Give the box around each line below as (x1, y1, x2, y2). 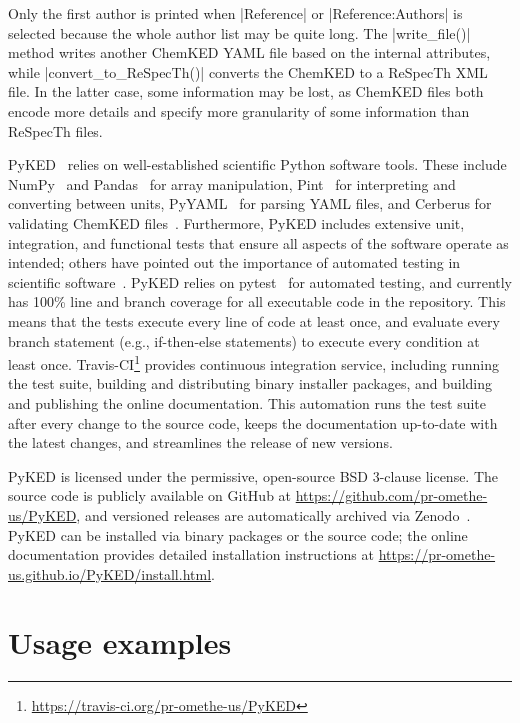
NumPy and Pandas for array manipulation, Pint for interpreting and (8, 173, 456, 194)
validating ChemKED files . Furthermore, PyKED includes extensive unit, (8, 212, 465, 233)
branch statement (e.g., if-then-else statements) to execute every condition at (8, 330, 480, 351)
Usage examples (8, 622, 232, 663)
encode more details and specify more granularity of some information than (8, 100, 470, 121)
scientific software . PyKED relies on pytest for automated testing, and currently (8, 271, 513, 292)
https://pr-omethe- (378, 544, 496, 565)
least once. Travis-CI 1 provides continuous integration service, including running (8, 351, 500, 374)
